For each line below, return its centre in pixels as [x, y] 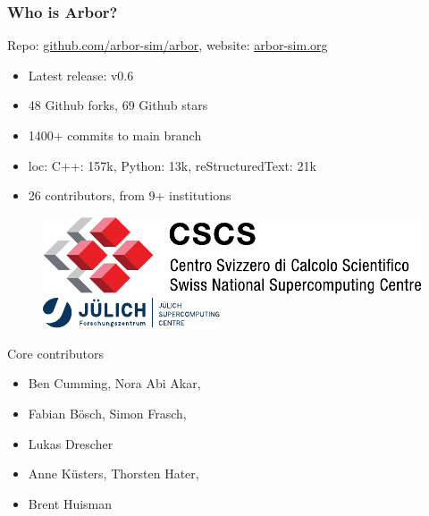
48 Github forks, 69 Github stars [118, 105]
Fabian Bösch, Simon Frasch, [107, 413]
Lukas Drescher [71, 443]
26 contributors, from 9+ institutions [130, 195]
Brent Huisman [70, 503]
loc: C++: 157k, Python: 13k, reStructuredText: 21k [172, 165]
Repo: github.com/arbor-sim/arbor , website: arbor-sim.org [168, 45]
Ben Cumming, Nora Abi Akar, [114, 383]
